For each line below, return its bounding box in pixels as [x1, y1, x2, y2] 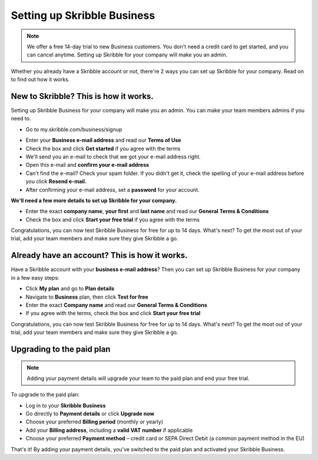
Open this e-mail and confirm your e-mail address [25, 161, 150, 168]
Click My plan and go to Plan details [25, 285, 115, 292]
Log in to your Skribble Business [25, 402, 106, 409]
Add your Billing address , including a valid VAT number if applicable [25, 426, 193, 433]
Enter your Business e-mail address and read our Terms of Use [25, 137, 181, 144]
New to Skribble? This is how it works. [11, 91, 154, 101]
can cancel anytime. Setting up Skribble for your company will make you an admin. [26, 51, 228, 58]
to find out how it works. [11, 76, 70, 83]
